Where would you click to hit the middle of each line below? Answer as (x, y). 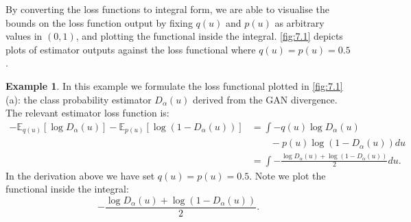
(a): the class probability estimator (79, 99)
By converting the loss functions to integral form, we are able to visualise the (168, 9)
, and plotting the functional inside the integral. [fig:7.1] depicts (209, 36)
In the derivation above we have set (80, 175)
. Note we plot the (287, 175)
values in (24, 36)
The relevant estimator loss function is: (87, 113)
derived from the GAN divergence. (265, 99)
